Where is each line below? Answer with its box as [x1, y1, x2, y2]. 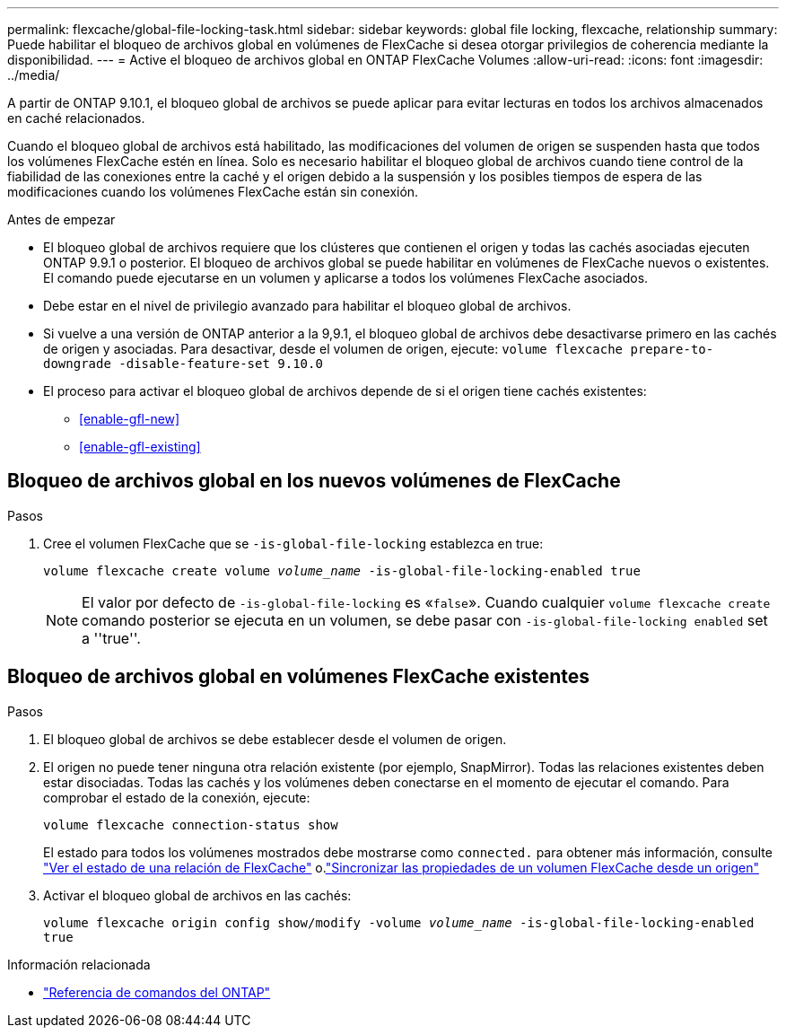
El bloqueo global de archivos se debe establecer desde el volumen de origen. [43, 731, 507, 747]
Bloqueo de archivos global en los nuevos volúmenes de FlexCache [7, 469, 621, 493]
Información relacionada [7, 956, 151, 972]
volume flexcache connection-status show [43, 817, 338, 832]
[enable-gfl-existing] [79, 439, 201, 454]
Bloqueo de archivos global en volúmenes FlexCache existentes [7, 665, 590, 689]
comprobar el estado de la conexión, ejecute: [43, 789, 310, 805]
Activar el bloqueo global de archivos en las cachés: [43, 887, 352, 903]
